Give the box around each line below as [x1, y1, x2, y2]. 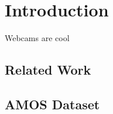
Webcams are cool [5, 32, 70, 44]
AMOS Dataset [5, 95, 100, 113]
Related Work [5, 61, 91, 79]
